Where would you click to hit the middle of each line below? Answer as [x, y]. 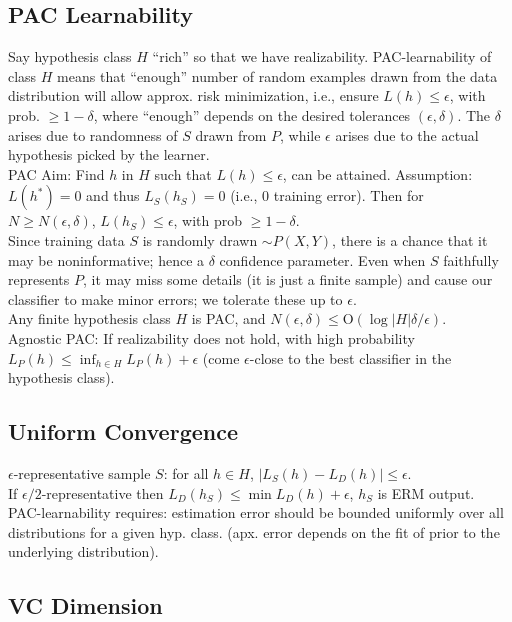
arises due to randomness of [93, 134]
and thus [113, 195]
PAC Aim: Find [56, 173]
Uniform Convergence [123, 431]
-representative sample [82, 472]
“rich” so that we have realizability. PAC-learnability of [322, 56]
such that [183, 173]
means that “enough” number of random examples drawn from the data [277, 75]
